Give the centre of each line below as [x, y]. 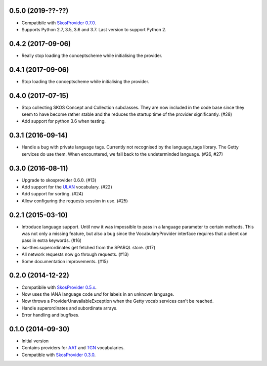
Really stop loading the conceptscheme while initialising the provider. [92, 55]
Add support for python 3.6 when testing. [64, 121]
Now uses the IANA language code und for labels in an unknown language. [98, 294]
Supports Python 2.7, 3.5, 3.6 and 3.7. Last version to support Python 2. [94, 29]
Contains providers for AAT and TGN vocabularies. [73, 348]
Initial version [35, 341]
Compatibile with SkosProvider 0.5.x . [59, 287]
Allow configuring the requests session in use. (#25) [75, 201]
